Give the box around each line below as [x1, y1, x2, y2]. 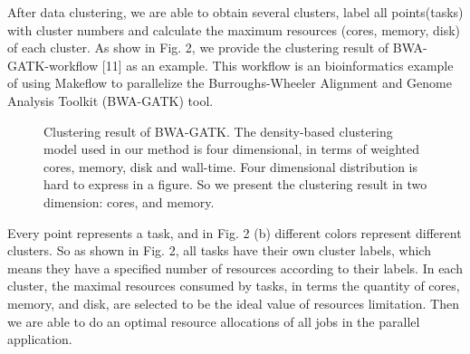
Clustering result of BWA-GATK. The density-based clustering [43, 121, 393, 140]
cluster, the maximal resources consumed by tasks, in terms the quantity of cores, [7, 276, 460, 295]
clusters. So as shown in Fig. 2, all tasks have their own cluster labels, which [7, 241, 431, 260]
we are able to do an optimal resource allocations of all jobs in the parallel [7, 311, 420, 330]
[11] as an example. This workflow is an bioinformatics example [101, 55, 454, 74]
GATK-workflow [7, 55, 99, 74]
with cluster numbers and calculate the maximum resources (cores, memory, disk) [7, 20, 460, 39]
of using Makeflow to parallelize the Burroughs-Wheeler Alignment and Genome [7, 73, 452, 92]
